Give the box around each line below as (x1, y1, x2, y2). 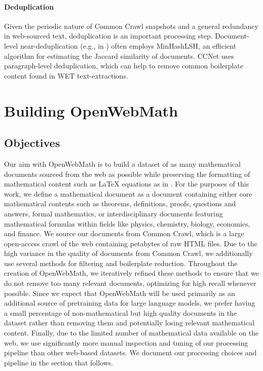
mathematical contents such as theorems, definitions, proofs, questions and (4, 198, 236, 209)
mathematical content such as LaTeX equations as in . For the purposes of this (4, 178, 249, 189)
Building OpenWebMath (4, 100, 178, 121)
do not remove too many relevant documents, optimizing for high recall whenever (4, 278, 256, 288)
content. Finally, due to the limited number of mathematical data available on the (4, 327, 259, 338)
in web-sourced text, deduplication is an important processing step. (4, 30, 213, 41)
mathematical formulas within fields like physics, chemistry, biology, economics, (4, 218, 250, 229)
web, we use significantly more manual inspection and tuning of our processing (4, 337, 248, 348)
